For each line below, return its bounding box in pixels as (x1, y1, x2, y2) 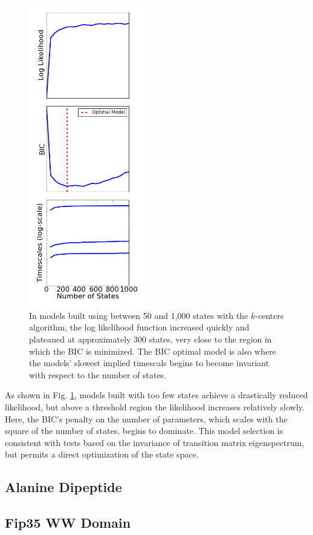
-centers (255, 309, 284, 321)
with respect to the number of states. (29, 368, 167, 381)
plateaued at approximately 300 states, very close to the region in (29, 332, 272, 345)
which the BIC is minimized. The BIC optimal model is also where (29, 344, 276, 357)
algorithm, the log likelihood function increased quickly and (29, 321, 250, 333)
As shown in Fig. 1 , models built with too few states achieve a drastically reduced (5, 389, 308, 401)
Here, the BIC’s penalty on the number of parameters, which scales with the (5, 412, 288, 425)
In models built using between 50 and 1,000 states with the (29, 309, 248, 321)
